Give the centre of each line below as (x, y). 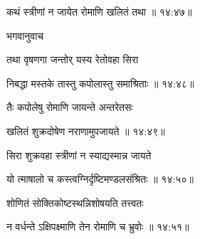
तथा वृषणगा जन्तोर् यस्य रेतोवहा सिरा (73, 59)
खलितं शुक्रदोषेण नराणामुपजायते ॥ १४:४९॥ (86, 131)
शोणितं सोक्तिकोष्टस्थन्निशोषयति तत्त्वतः (75, 202)
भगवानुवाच (25, 35)
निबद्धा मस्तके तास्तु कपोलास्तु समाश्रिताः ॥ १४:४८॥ (100, 83)
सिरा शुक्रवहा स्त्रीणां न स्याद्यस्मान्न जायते (79, 155)
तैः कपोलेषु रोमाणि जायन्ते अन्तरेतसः (70, 107)
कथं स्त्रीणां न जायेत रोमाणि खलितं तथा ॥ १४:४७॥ (99, 11)
